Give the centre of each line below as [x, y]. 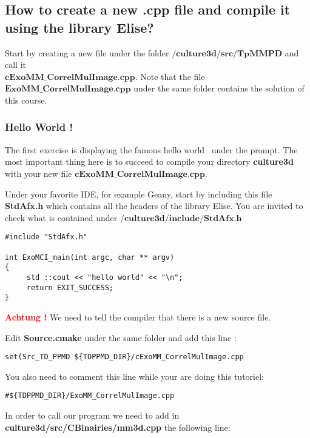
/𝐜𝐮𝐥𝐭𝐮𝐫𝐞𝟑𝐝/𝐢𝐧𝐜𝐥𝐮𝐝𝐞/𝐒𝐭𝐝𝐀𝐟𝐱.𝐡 [181, 218]
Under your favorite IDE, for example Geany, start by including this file [139, 194]
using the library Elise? [79, 27]
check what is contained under [61, 217]
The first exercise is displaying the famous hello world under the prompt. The [151, 149]
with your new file [39, 173]
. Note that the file [170, 76]
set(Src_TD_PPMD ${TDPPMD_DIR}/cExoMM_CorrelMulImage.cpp [124, 357]
